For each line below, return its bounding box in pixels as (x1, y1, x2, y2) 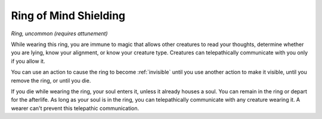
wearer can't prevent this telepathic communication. (11, 105, 140, 112)
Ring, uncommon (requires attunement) (11, 30, 108, 37)
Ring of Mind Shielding (11, 9, 126, 22)
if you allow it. (11, 57, 45, 65)
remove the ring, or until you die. (11, 77, 91, 84)
